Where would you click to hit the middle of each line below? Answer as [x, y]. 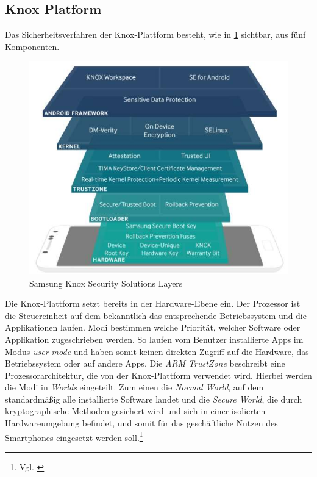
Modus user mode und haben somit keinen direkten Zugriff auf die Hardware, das [157, 351]
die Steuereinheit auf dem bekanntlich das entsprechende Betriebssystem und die [156, 315]
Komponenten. [32, 46]
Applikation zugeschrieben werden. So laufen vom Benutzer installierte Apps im [154, 339]
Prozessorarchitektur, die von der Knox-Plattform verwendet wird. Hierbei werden [158, 375]
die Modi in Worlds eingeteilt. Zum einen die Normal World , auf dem [134, 387]
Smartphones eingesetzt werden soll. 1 [74, 436]
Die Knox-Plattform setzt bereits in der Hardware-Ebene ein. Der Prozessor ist [153, 303]
